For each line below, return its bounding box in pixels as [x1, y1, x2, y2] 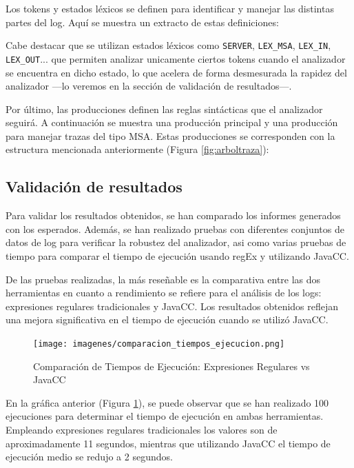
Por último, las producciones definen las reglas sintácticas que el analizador [6, 101, 323, 116]
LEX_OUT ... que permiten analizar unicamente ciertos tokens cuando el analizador [6, 51, 346, 65]
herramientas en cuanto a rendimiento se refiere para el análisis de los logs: [6, 285, 322, 300]
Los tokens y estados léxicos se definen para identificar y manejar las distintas [6, 1, 334, 15]
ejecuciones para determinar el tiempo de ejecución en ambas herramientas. [6, 409, 324, 423]
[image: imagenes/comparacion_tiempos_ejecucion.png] [33, 339, 285, 349]
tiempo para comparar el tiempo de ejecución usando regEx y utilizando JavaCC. [6, 249, 349, 263]
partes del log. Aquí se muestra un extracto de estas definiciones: [6, 14, 279, 29]
